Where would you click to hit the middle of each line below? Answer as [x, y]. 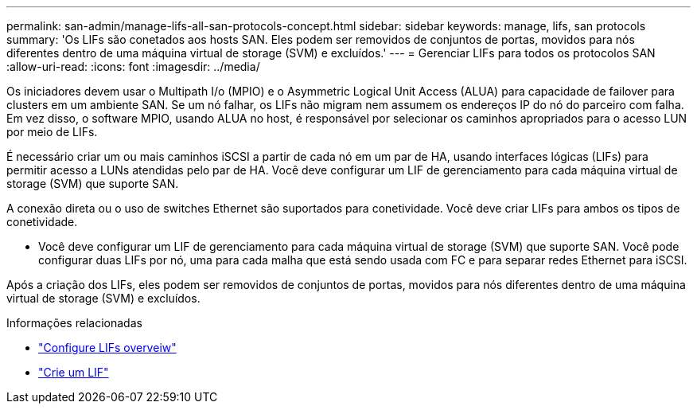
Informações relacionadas [74, 323]
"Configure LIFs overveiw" [107, 348]
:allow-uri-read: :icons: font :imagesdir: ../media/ [133, 66]
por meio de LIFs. [52, 132]
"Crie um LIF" [74, 372]
